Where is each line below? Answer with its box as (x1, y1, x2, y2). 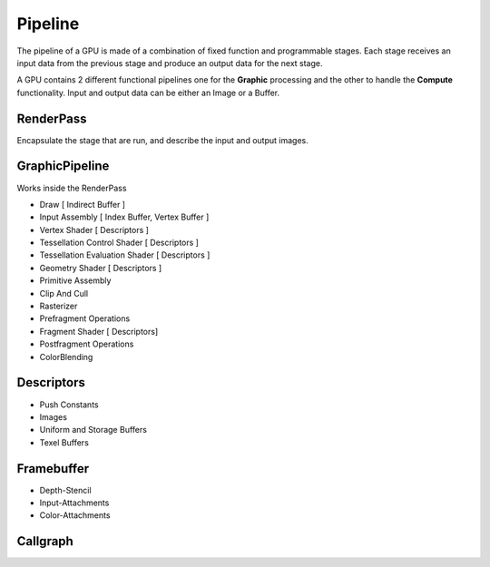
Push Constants (39, 399, 99, 410)
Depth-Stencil (39, 484, 92, 495)
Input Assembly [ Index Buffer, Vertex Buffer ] (39, 211, 210, 222)
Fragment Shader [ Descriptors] (39, 326, 159, 337)
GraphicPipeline (16, 159, 110, 174)
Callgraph (16, 533, 74, 549)
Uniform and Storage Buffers (39, 425, 147, 435)
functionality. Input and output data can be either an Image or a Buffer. (16, 87, 280, 98)
